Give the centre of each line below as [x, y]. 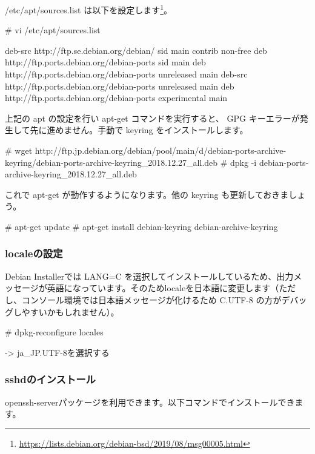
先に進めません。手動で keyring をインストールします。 [139, 130]
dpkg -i [244, 162]
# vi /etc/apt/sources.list [53, 30]
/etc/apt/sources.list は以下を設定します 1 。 [88, 9]
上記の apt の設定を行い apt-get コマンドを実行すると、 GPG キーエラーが [152, 118]
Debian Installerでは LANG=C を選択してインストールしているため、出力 [149, 276]
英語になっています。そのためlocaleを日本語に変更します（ [163, 288]
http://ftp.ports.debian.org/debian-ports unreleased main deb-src [126, 74]
